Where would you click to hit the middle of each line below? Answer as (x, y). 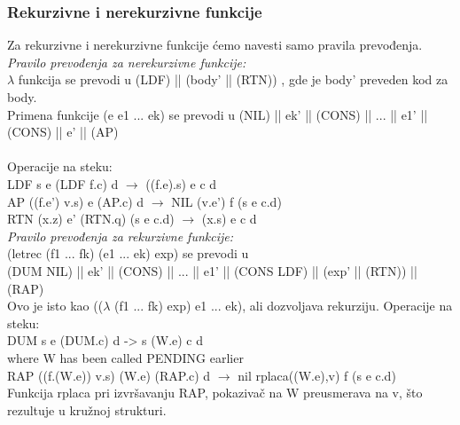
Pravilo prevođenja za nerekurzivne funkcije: (127, 62)
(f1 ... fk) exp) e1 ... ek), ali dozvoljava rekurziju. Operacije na (284, 306)
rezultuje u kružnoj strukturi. (87, 409)
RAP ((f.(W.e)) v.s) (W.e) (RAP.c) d (109, 375)
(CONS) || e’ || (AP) (63, 132)
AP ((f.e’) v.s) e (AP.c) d (76, 201)
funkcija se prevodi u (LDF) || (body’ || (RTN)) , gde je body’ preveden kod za (233, 79)
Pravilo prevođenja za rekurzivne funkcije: (120, 236)
